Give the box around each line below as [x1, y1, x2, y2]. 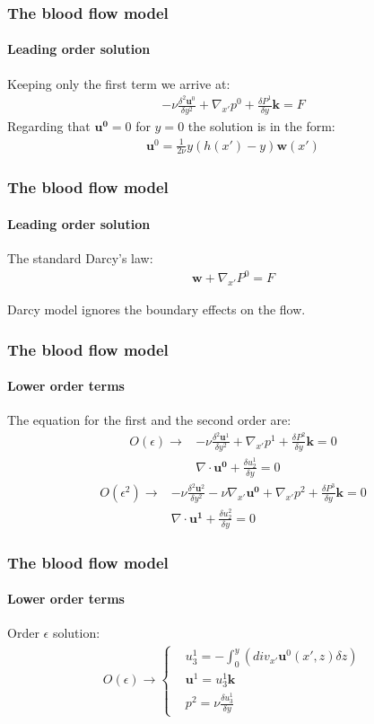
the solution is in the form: [187, 117, 335, 136]
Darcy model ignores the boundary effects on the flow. [7, 300, 306, 319]
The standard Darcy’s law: [7, 249, 153, 268]
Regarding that [7, 117, 91, 136]
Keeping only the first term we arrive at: [7, 74, 230, 93]
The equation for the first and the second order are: [7, 411, 291, 429]
